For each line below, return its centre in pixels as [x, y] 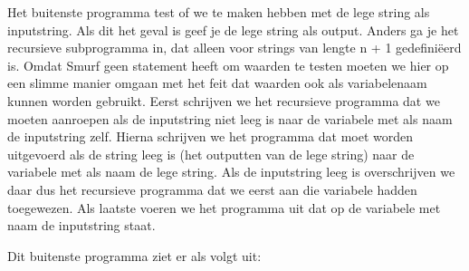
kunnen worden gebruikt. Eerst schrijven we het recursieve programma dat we [224, 100]
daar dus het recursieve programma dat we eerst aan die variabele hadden [212, 189]
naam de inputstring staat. [81, 225]
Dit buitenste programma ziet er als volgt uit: [134, 255]
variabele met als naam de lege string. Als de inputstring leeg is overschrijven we [231, 172]
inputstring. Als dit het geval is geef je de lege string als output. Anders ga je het [233, 29]
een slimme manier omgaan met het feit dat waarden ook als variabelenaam [217, 83]
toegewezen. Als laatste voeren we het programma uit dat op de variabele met [224, 207]
